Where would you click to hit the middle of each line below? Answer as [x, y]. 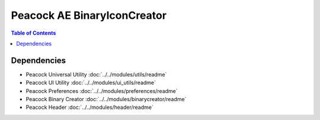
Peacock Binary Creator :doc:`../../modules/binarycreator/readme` [106, 99]
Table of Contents [33, 33]
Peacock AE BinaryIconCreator [89, 15]
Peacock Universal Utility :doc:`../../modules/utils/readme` [96, 74]
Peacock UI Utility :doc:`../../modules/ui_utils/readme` [91, 83]
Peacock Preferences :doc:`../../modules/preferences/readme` [102, 91]
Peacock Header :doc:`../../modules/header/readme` [89, 107]
